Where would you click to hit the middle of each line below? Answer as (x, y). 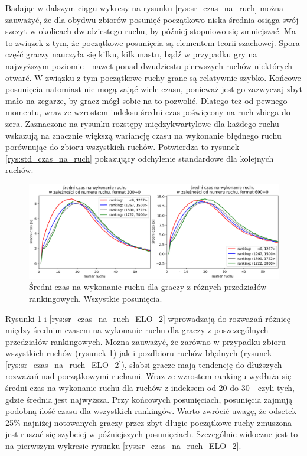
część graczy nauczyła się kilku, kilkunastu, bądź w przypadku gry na (131, 54)
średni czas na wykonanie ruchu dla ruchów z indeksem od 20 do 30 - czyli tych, (150, 388)
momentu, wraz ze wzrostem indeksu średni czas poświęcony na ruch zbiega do (148, 112)
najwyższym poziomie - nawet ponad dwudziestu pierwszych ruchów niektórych (149, 65)
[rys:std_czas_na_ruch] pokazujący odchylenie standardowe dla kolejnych (140, 158)
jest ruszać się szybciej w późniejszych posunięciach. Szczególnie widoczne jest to (152, 434)
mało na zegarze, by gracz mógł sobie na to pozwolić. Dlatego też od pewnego (146, 100)
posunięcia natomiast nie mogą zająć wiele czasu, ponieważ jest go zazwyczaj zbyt (154, 89)
